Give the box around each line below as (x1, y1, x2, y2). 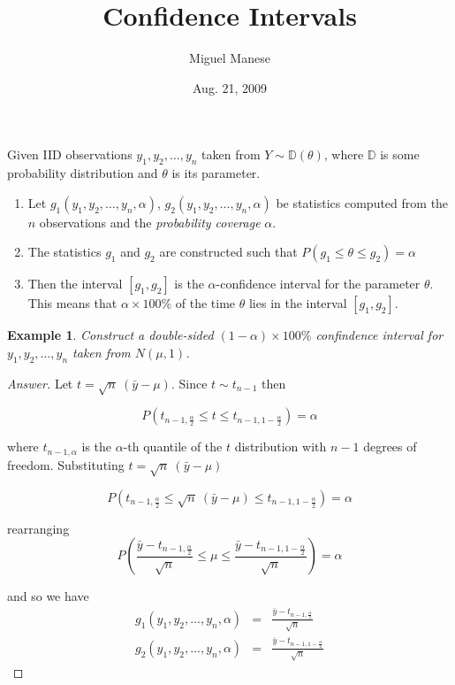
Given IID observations (7, 145, 133, 164)
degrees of (363, 437, 417, 456)
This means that (27, 294, 118, 312)
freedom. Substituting (7, 455, 125, 473)
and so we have (7, 587, 89, 605)
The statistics (27, 242, 102, 261)
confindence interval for (315, 326, 444, 344)
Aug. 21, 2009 (193, 78, 267, 96)
